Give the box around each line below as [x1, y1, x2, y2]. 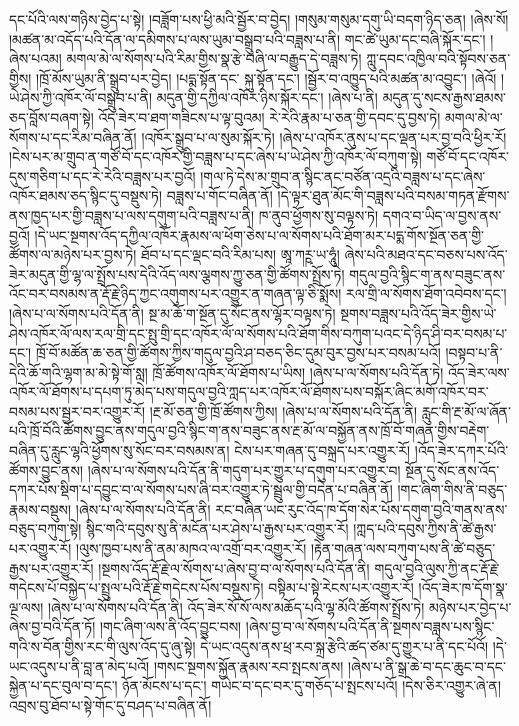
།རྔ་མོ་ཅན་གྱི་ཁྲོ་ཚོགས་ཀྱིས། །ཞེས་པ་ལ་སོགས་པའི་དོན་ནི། [149, 400, 418, 421]
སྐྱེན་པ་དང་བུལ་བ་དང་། [9, 675, 118, 696]
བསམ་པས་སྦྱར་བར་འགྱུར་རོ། [9, 400, 146, 421]
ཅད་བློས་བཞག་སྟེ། [9, 106, 94, 127]
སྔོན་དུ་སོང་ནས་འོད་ [405, 459, 500, 480]
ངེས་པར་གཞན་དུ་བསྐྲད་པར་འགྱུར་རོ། [234, 440, 411, 461]
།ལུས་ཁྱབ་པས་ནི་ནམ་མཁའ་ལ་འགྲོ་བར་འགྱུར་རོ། [76, 538, 307, 559]
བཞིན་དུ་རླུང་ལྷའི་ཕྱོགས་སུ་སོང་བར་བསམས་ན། [9, 440, 230, 461]
